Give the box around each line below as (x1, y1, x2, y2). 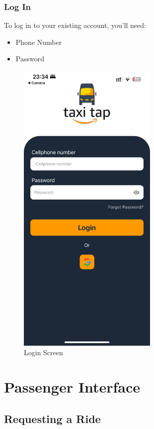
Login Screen (24, 347, 63, 358)
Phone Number (15, 36, 62, 47)
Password (15, 53, 44, 64)
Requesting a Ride (4, 411, 101, 426)
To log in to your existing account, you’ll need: (4, 20, 146, 30)
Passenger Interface (4, 377, 140, 397)
